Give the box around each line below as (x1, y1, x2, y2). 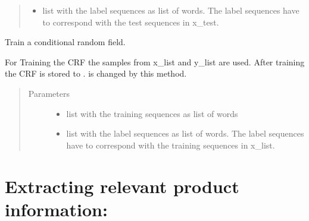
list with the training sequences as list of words (66, 107, 238, 119)
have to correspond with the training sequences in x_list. (66, 138, 275, 151)
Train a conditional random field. (5, 36, 126, 48)
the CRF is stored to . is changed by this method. (5, 67, 187, 80)
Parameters (28, 87, 70, 99)
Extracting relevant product (5, 173, 239, 198)
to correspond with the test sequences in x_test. (42, 15, 219, 28)
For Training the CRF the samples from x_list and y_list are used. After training (5, 55, 305, 68)
